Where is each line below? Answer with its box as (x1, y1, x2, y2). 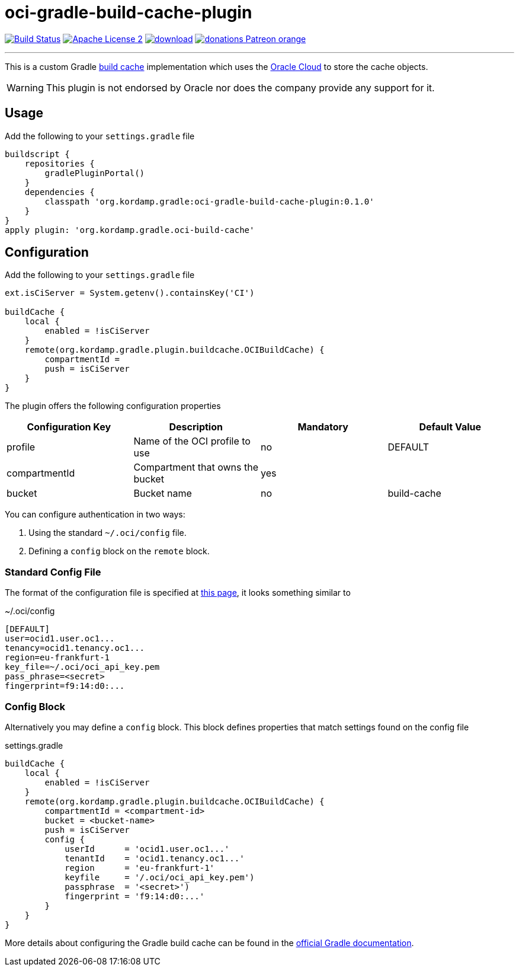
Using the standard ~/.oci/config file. (28, 528, 187, 538)
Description (169, 421, 223, 433)
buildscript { (5, 149, 70, 159)
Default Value (419, 421, 482, 433)
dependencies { (24, 187, 95, 197)
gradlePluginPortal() (44, 168, 145, 178)
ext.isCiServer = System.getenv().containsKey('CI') (5, 288, 255, 298)
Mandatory (297, 421, 348, 433)
